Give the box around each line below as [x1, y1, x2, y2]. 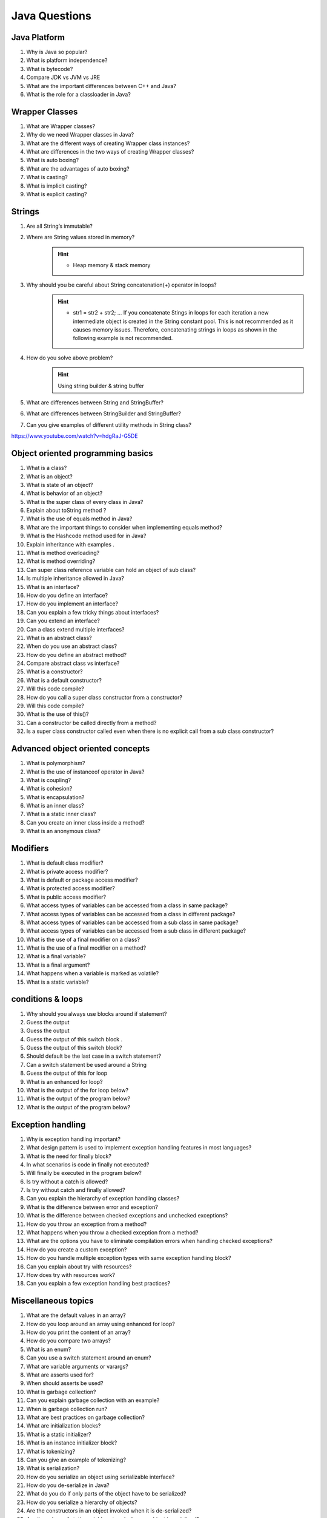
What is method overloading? [26, 550, 100, 557]
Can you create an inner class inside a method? [26, 819, 145, 826]
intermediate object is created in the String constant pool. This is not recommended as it [73, 318, 294, 325]
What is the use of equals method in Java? [26, 515, 133, 522]
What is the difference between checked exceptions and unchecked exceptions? [26, 1212, 228, 1219]
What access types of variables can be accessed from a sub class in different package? [26, 927, 246, 934]
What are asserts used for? [26, 1371, 94, 1378]
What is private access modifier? [26, 868, 108, 875]
